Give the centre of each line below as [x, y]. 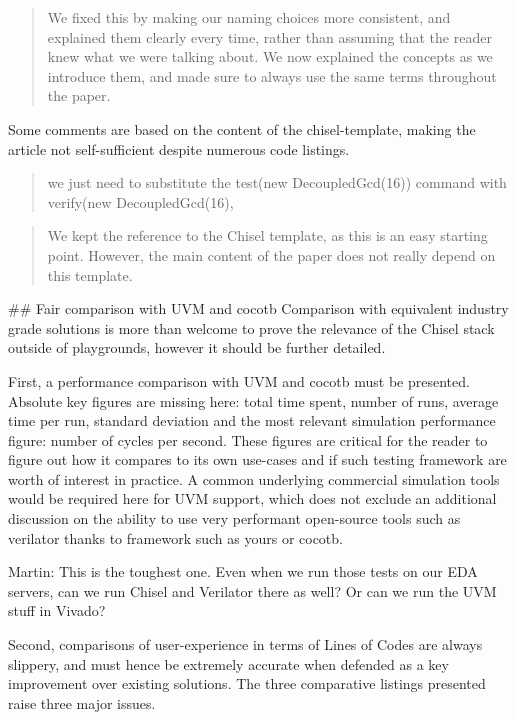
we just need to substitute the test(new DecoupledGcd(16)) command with [277, 182]
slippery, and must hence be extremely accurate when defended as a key [228, 663]
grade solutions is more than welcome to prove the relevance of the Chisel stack [251, 327]
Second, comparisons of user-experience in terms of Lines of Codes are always [245, 644]
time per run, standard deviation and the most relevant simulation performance [252, 420]
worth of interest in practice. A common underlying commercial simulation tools [254, 478]
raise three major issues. [82, 702]
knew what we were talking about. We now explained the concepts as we [270, 56]
